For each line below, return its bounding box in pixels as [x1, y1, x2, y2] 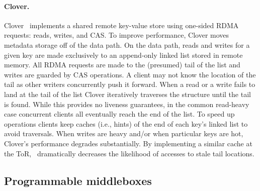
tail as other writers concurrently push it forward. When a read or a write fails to [4, 79, 255, 89]
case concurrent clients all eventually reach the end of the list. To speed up [4, 109, 235, 119]
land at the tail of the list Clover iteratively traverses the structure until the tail [4, 88, 251, 99]
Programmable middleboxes [4, 172, 152, 188]
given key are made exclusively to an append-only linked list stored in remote [4, 49, 243, 60]
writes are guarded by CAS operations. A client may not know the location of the [4, 69, 256, 79]
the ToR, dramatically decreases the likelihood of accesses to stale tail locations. [4, 148, 254, 158]
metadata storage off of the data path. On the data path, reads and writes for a [4, 39, 250, 50]
